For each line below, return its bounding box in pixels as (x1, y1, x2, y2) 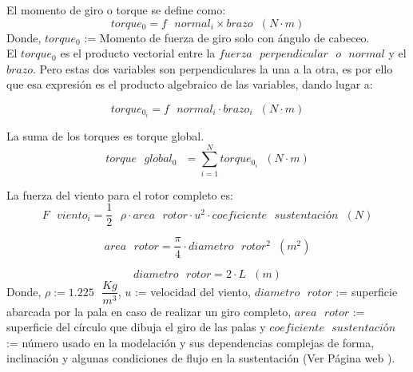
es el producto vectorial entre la (60, 45, 216, 61)
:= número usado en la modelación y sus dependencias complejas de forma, (6, 334, 375, 350)
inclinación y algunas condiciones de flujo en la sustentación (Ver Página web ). (6, 350, 395, 366)
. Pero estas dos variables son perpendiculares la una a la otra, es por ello (33, 60, 393, 77)
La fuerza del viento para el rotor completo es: (6, 186, 233, 203)
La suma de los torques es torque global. (6, 128, 205, 144)
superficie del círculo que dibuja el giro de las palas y (6, 319, 266, 335)
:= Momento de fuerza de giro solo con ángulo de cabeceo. (84, 29, 370, 46)
